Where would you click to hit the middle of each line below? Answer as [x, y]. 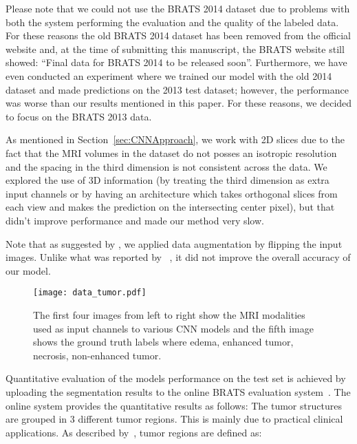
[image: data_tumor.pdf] [90, 293]
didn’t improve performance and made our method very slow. [135, 220]
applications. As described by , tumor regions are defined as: [134, 432]
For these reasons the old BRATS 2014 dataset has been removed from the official [178, 35]
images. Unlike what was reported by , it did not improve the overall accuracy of [178, 257]
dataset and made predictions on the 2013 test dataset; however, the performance [177, 89]
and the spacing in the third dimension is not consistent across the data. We [166, 166]
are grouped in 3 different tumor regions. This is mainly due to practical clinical [174, 419]
